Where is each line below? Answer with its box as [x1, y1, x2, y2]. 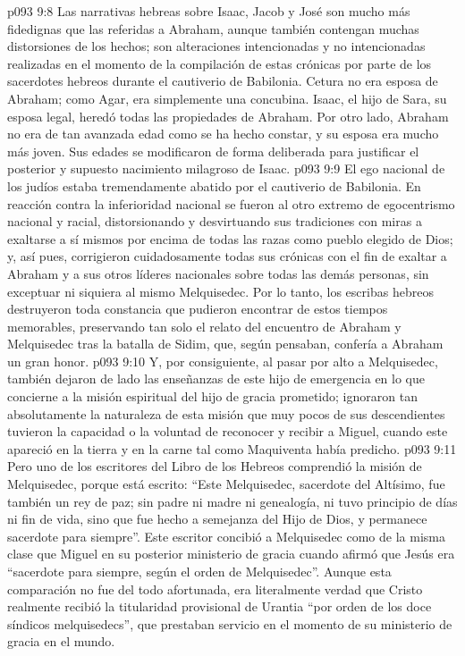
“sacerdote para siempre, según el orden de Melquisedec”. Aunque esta [7, 562, 392, 580]
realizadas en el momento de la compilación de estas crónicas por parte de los [7, 54, 432, 72]
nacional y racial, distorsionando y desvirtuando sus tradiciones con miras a [7, 212, 422, 231]
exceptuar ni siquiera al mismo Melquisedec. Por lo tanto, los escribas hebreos [7, 282, 434, 300]
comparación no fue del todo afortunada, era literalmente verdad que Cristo [7, 579, 423, 598]
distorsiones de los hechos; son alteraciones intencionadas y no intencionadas [7, 37, 426, 55]
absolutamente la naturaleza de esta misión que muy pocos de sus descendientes [7, 404, 445, 423]
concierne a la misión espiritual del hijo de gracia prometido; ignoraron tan [7, 387, 418, 406]
